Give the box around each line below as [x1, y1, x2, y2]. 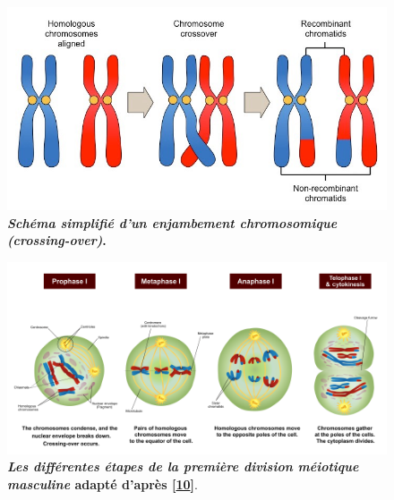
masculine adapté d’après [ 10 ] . [7, 474, 198, 493]
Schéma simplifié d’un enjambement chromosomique [7, 213, 338, 232]
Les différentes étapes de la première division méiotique [7, 457, 359, 476]
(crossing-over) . [7, 231, 107, 250]
